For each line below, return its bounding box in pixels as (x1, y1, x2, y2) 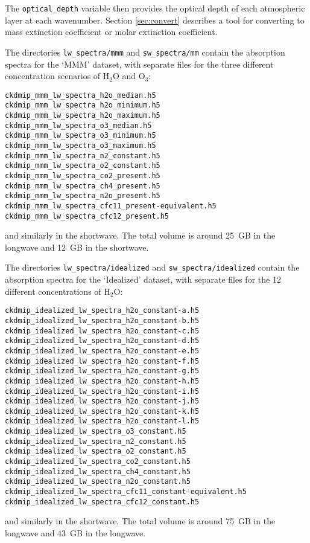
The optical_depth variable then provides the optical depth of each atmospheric (5, 2, 305, 14)
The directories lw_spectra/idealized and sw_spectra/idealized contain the (5, 261, 300, 274)
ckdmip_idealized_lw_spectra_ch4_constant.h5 (5, 467, 191, 476)
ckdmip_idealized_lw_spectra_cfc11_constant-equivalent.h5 (5, 487, 247, 496)
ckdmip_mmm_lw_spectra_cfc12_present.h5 (5, 211, 169, 220)
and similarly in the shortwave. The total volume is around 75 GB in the (5, 515, 276, 527)
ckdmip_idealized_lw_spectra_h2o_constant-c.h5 (5, 326, 200, 335)
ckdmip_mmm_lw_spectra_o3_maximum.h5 (5, 141, 156, 150)
